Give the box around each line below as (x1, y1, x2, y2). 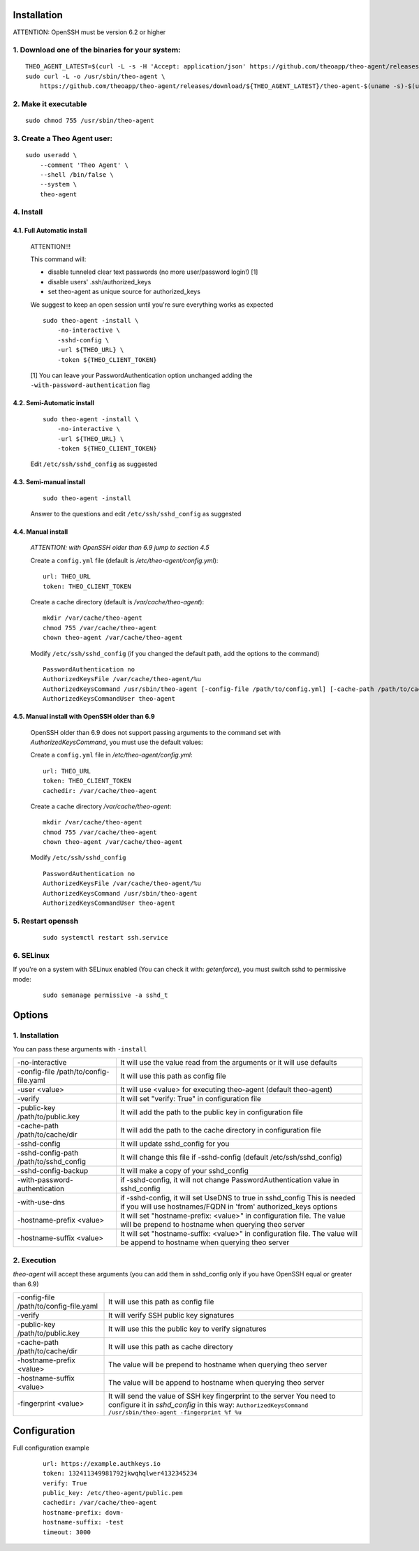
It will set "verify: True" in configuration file (119, 1094, 262, 1104)
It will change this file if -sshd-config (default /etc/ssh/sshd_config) (119, 1153, 342, 1163)
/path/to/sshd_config (17, 1157, 87, 1167)
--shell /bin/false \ (39, 170, 115, 178)
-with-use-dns (17, 1197, 66, 1207)
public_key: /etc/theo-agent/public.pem (43, 1489, 183, 1497)
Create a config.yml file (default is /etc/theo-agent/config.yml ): (30, 556, 219, 565)
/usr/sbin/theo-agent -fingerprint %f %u (108, 1408, 242, 1416)
